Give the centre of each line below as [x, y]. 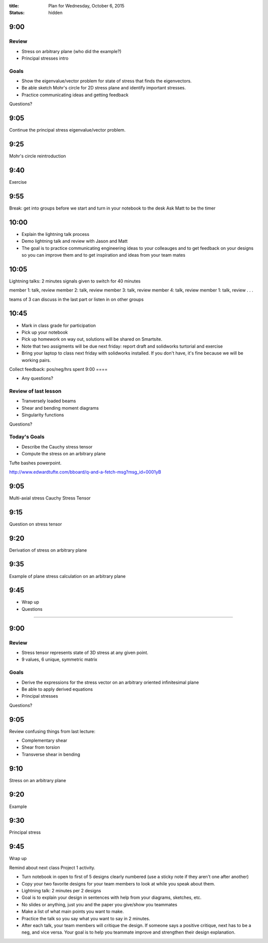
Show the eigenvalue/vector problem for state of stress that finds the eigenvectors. [107, 81]
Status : [17, 13]
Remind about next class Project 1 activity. [52, 868]
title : [14, 6]
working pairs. [36, 360]
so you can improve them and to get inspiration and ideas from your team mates [103, 255]
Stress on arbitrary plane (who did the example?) [71, 51]
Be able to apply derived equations [57, 689]
